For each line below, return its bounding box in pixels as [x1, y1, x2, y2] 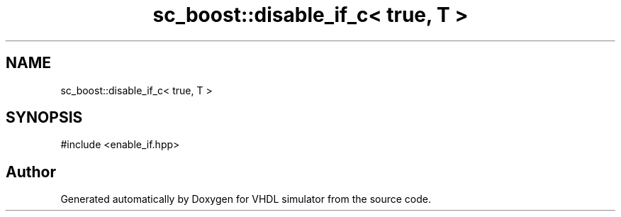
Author [6, 162, 56, 181]
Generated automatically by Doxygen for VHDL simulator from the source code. [60, 193, 432, 206]
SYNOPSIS [6, 108, 83, 127]
